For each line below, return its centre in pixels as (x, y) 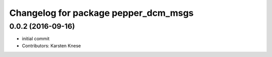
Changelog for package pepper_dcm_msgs (101, 13)
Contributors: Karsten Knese (51, 46)
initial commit (36, 39)
